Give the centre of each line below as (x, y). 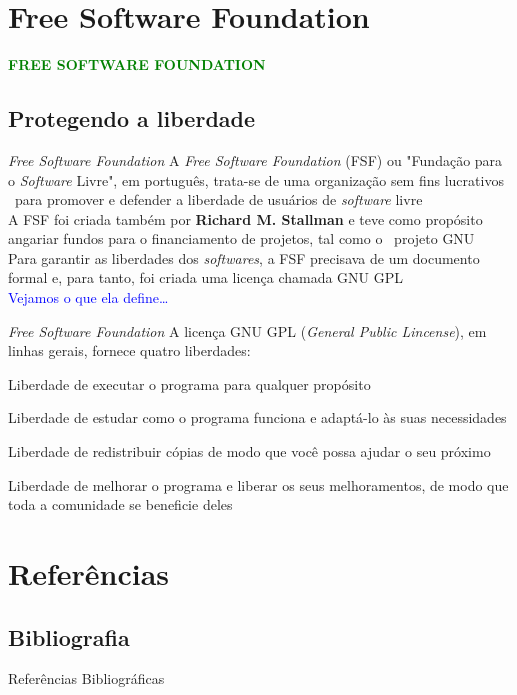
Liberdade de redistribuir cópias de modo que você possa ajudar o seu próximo (249, 451)
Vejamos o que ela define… (88, 297)
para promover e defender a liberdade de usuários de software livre (218, 199)
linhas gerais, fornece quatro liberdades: (129, 350)
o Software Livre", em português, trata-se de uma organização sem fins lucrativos (256, 179)
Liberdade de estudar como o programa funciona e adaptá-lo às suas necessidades (257, 417)
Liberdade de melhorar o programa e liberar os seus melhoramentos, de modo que (258, 484)
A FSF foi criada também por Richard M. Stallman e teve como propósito (245, 218)
